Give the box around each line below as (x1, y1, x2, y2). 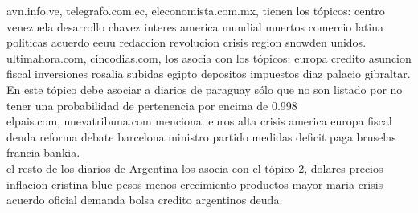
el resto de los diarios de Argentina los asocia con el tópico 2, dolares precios (6, 159, 383, 176)
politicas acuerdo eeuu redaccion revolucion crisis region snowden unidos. (6, 34, 367, 51)
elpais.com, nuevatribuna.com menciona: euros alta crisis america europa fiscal (6, 113, 392, 129)
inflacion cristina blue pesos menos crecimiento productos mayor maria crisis (6, 175, 383, 192)
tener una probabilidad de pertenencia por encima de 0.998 (6, 96, 297, 113)
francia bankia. (6, 144, 80, 161)
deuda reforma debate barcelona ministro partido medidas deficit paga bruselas (6, 128, 396, 145)
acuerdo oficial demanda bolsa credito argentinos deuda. (6, 191, 283, 208)
